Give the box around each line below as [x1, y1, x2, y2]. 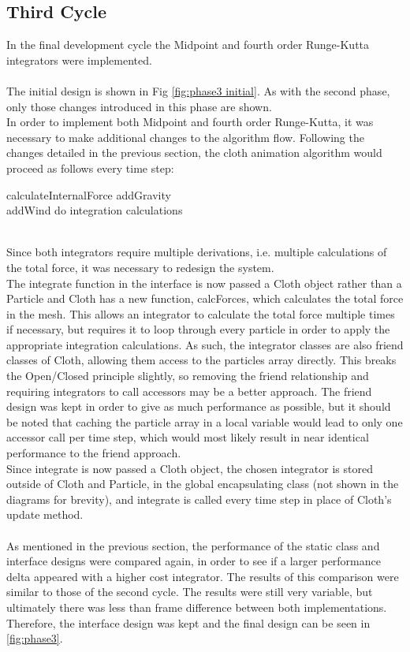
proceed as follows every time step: [6, 159, 174, 176]
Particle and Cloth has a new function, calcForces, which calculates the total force [6, 290, 404, 307]
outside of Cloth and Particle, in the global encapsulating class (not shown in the [6, 475, 399, 492]
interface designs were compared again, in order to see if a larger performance [6, 553, 381, 569]
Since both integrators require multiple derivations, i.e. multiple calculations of [6, 244, 387, 260]
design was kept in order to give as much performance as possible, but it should [6, 398, 391, 415]
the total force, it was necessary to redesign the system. [6, 259, 274, 275]
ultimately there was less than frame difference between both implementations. [6, 598, 387, 615]
